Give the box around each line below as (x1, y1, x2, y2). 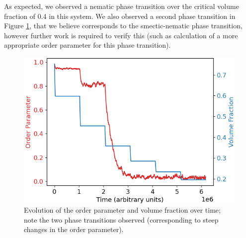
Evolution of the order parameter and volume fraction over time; (24, 205, 221, 215)
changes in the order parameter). (24, 224, 124, 235)
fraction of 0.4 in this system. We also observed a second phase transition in (4, 10, 236, 21)
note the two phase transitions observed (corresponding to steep (24, 214, 219, 225)
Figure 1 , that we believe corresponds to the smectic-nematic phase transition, (4, 20, 243, 31)
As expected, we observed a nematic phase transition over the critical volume (4, 1, 239, 11)
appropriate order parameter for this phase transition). (4, 40, 171, 50)
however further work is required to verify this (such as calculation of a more (4, 30, 238, 40)
